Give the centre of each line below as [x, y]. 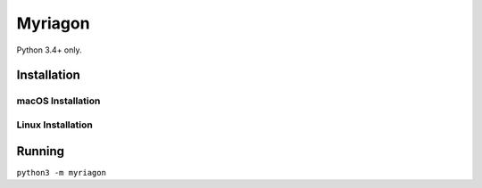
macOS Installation [58, 101]
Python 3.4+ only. [49, 50]
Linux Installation [54, 125]
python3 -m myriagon [62, 172]
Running [41, 151]
